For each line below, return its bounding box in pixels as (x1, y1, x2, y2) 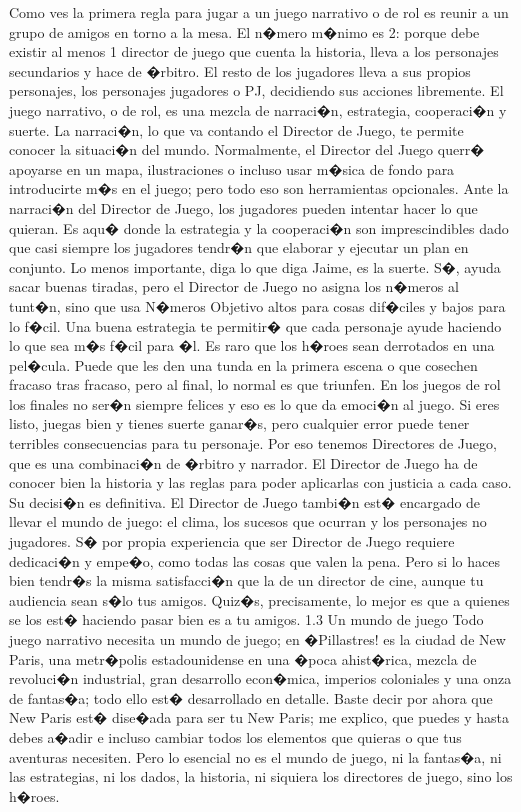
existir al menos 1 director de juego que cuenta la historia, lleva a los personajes (9, 41, 499, 62)
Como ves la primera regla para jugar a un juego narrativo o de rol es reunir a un (9, 2, 509, 22)
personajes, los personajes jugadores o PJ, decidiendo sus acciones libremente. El (9, 80, 504, 101)
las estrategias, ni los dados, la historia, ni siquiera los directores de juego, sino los (9, 766, 513, 787)
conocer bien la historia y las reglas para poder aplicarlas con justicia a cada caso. (9, 472, 512, 493)
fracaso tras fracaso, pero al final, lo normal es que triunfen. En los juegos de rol (9, 374, 501, 395)
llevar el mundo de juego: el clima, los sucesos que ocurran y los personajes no (9, 511, 487, 532)
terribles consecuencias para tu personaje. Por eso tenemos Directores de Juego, (9, 433, 497, 454)
